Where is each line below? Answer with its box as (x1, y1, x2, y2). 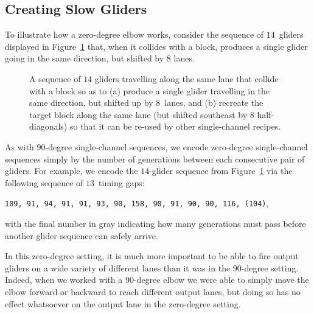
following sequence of (5, 176, 83, 189)
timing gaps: (99, 176, 145, 189)
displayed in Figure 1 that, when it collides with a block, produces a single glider (5, 40, 308, 52)
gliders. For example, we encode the (5, 164, 138, 177)
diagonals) (29, 120, 68, 133)
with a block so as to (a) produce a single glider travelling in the (29, 84, 270, 97)
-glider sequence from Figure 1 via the (149, 164, 293, 177)
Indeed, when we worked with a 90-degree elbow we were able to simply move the (5, 273, 309, 286)
